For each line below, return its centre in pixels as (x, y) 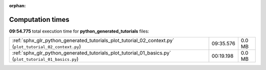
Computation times (39, 19)
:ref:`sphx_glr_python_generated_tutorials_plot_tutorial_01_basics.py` (92, 53)
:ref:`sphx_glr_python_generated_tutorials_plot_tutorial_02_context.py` (93, 40)
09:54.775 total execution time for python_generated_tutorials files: (79, 31)
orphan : (17, 6)
